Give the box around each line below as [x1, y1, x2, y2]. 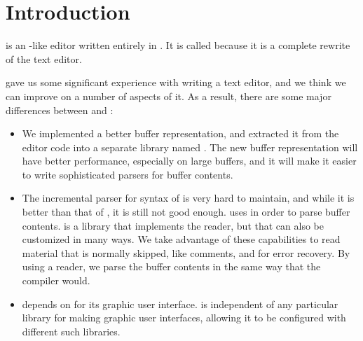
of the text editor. [6, 51, 82, 66]
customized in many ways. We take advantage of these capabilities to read [22, 232, 341, 246]
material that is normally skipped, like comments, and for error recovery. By [22, 245, 350, 260]
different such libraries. [22, 323, 121, 338]
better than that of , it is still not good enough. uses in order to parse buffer [22, 204, 350, 219]
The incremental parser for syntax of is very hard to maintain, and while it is [22, 190, 355, 205]
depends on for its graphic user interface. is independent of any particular [22, 296, 338, 311]
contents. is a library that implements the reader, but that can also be [22, 218, 324, 232]
